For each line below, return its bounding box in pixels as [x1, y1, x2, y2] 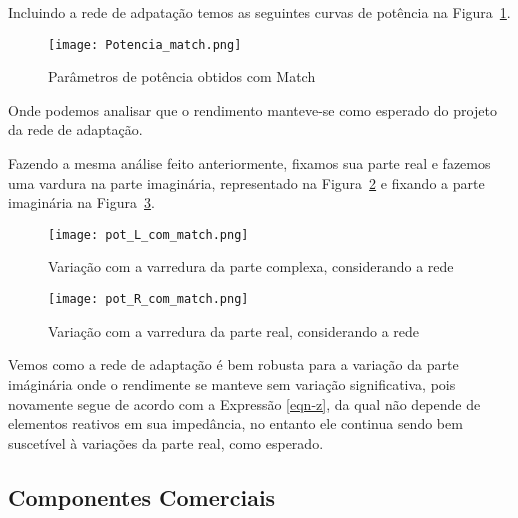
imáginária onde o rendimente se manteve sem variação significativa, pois [8, 373, 456, 394]
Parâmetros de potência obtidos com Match [48, 66, 316, 87]
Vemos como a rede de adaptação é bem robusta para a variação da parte [8, 354, 459, 375]
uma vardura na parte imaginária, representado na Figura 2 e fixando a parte [8, 172, 485, 193]
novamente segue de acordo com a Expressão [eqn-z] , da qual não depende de [8, 393, 481, 414]
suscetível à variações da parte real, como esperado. [8, 432, 324, 453]
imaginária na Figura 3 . [8, 192, 155, 213]
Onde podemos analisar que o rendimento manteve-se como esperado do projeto [8, 99, 497, 120]
